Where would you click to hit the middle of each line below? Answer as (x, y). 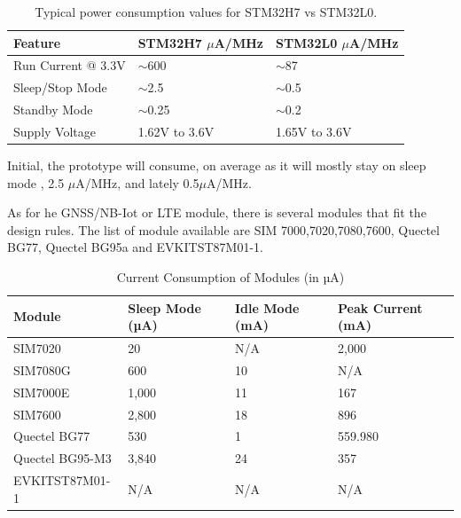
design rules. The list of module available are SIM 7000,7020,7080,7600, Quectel (223, 229)
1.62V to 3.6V (176, 131)
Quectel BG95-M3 (63, 458)
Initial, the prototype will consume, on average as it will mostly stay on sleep (217, 165)
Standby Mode (53, 110)
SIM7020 (37, 348)
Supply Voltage (55, 131)
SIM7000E (42, 392)
